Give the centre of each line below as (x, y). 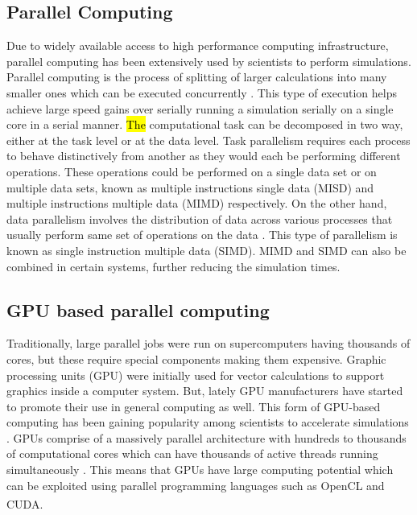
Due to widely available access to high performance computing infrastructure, (198, 45)
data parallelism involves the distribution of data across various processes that (200, 218)
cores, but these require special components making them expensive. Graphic (196, 358)
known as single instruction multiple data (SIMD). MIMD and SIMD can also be (206, 250)
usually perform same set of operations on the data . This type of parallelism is (202, 235)
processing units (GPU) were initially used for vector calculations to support (196, 375)
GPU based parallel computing (138, 309)
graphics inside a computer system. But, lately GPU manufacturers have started (205, 391)
